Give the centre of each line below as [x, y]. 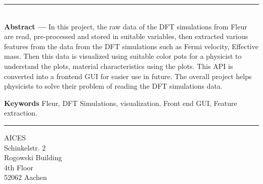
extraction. [21, 113]
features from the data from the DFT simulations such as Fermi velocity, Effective [131, 46]
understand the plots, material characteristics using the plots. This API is [119, 66]
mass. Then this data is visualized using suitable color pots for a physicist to [123, 56]
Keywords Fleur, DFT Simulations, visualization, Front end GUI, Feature [121, 103]
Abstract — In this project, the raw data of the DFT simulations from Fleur [126, 26]
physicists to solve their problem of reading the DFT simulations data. [113, 86]
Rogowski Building [33, 157]
